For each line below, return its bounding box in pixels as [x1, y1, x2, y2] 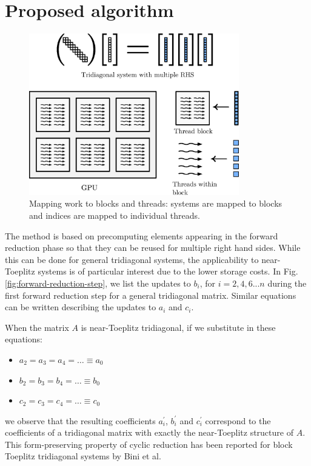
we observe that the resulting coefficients [5, 414, 156, 427]
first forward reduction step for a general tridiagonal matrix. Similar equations [5, 288, 296, 301]
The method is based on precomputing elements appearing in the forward [5, 229, 278, 242]
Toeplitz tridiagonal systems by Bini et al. [5, 450, 161, 462]
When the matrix [5, 321, 69, 333]
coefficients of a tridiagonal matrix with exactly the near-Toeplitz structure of [5, 426, 293, 439]
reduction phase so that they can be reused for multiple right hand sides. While [5, 241, 301, 254]
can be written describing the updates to [5, 301, 156, 313]
